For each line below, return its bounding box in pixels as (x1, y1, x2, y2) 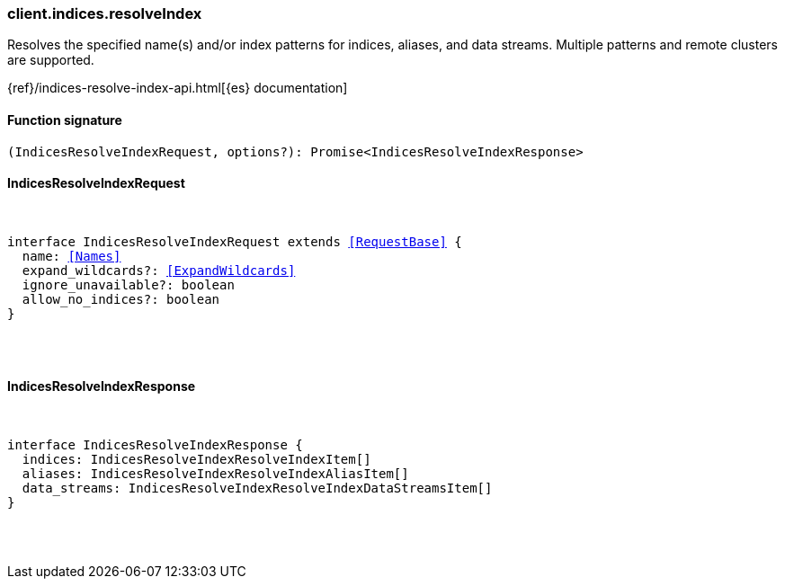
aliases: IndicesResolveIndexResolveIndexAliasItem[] (22, 466, 409, 482)
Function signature (7, 111, 122, 128)
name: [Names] (22, 248, 121, 263)
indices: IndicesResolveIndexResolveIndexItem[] (22, 452, 371, 467)
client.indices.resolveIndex (7, 4, 202, 22)
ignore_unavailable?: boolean (22, 277, 235, 292)
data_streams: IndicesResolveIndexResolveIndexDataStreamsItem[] (22, 481, 493, 496)
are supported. (7, 52, 94, 68)
